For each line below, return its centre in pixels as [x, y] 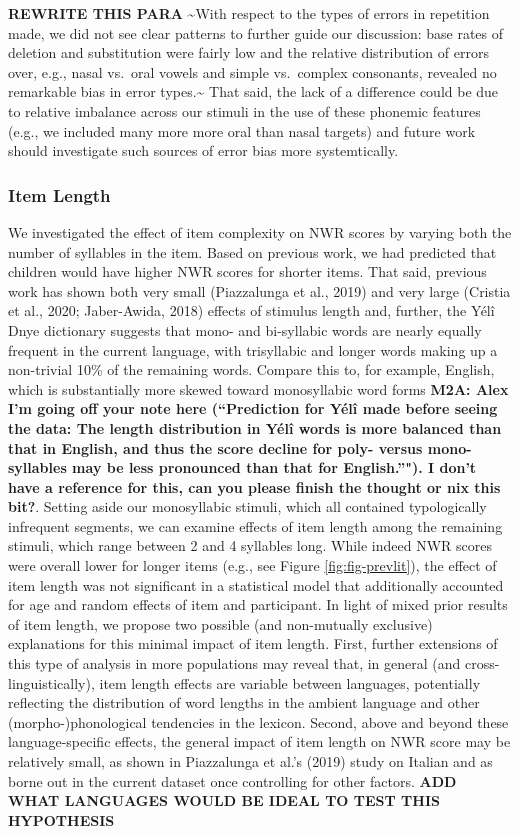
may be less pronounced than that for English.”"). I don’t [274, 467]
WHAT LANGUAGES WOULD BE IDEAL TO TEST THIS [224, 800]
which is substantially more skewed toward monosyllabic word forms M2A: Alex [258, 388]
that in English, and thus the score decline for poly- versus [215, 447]
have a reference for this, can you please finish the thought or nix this [254, 486]
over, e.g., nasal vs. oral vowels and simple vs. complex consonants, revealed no [252, 71]
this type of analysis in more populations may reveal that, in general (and [234, 663]
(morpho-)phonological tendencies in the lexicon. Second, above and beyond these [258, 721]
